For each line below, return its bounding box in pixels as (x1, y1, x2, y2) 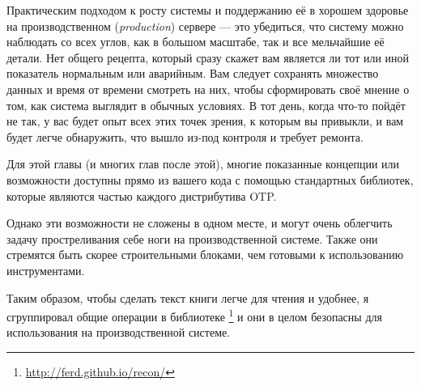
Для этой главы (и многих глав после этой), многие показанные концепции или (6, 155, 400, 172)
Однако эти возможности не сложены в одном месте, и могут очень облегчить (6, 214, 393, 231)
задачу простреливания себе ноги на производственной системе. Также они (6, 230, 378, 247)
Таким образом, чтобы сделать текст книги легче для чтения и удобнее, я (6, 289, 369, 306)
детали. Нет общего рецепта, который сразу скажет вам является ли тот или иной (6, 49, 410, 66)
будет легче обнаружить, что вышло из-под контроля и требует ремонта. (6, 128, 364, 145)
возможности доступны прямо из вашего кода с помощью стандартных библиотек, (6, 171, 414, 188)
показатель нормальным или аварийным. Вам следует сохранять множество (6, 65, 379, 82)
